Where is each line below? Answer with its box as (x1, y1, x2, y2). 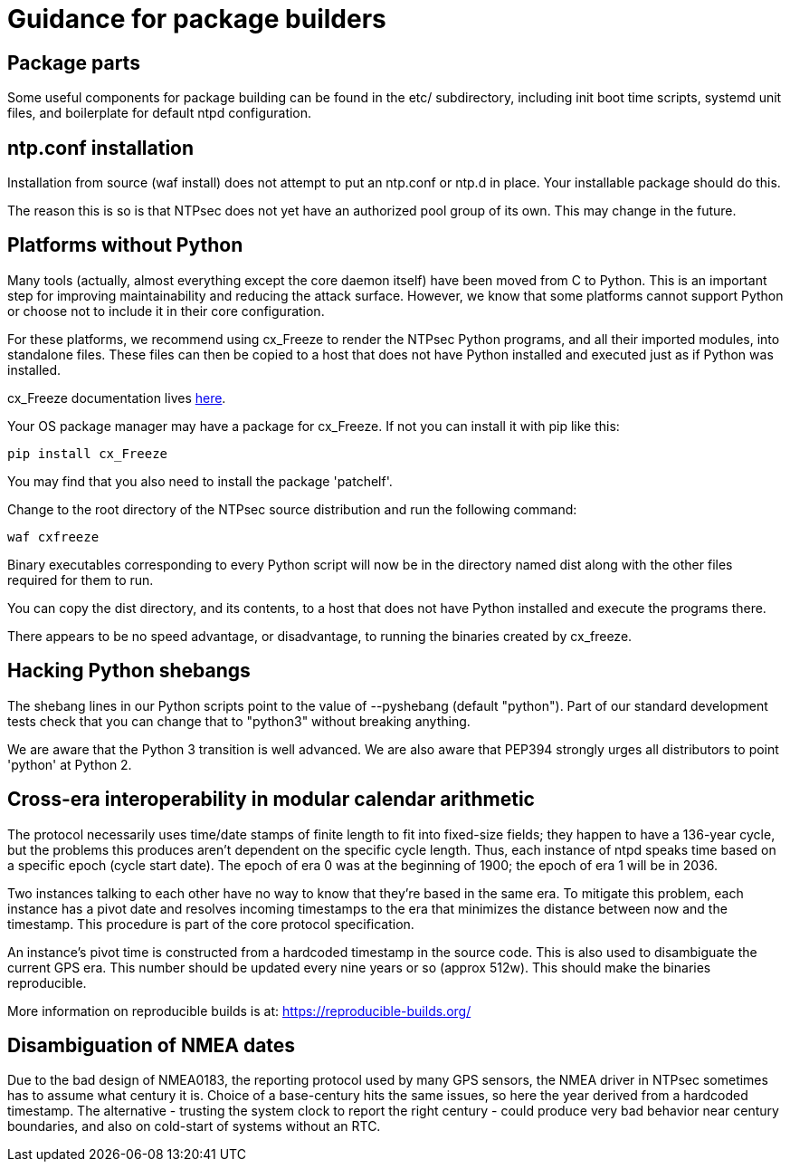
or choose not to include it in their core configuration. (7, 302, 325, 319)
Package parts (7, 51, 140, 74)
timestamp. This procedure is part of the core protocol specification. (7, 915, 414, 932)
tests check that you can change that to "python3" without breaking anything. (7, 713, 471, 729)
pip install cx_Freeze (7, 446, 168, 461)
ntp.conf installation (7, 136, 195, 159)
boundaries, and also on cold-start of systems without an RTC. (7, 1118, 381, 1135)
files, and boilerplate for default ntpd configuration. (7, 105, 312, 121)
